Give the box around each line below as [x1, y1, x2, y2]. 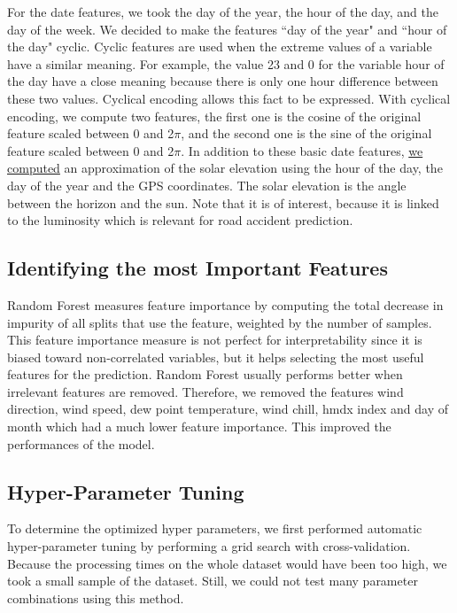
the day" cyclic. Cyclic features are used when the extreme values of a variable [7, 37, 432, 56]
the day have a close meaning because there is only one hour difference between [7, 72, 438, 90]
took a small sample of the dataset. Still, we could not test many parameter [7, 571, 418, 590]
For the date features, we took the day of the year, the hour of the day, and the [7, 3, 438, 20]
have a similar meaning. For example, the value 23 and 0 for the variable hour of [7, 54, 445, 73]
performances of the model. [7, 434, 155, 453]
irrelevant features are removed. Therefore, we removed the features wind [7, 382, 404, 400]
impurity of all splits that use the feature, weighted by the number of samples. [7, 313, 432, 331]
